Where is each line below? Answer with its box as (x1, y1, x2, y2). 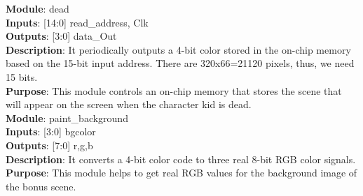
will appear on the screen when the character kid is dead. (6, 97, 252, 112)
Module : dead (6, 1, 69, 15)
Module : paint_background (6, 110, 128, 125)
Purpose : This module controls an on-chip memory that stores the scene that (6, 83, 342, 98)
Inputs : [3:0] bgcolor (6, 124, 96, 139)
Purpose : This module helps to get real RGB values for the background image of (6, 165, 357, 180)
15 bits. (6, 69, 38, 84)
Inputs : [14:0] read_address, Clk (6, 15, 149, 29)
